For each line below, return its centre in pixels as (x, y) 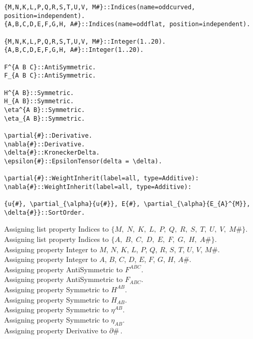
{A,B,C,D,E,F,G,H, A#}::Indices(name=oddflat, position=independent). (127, 24)
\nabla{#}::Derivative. (45, 144)
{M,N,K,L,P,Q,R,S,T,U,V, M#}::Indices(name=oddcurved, (100, 7)
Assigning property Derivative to (56, 330)
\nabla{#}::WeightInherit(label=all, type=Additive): (98, 187)
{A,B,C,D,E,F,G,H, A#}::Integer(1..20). (74, 50)
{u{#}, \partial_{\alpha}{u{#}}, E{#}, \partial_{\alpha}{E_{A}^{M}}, (127, 204)
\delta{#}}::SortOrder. (45, 212)
